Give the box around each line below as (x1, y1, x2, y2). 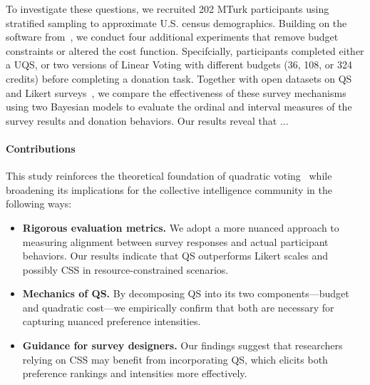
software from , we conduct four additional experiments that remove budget (6, 29, 339, 44)
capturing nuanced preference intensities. (22, 314, 201, 329)
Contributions (6, 140, 76, 155)
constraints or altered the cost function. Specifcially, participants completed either (6, 43, 364, 58)
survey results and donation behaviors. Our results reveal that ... (6, 113, 289, 128)
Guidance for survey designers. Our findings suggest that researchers (22, 338, 343, 353)
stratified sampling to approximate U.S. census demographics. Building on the (6, 15, 347, 30)
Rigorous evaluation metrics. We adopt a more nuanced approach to (22, 220, 339, 235)
